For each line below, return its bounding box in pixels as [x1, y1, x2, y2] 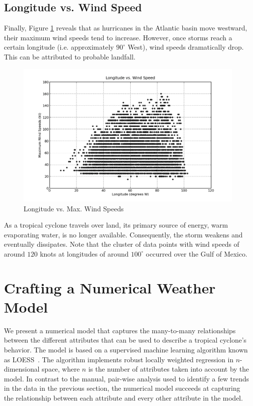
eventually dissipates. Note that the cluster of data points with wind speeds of [4, 239, 239, 249]
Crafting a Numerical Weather [4, 277, 216, 297]
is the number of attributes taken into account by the [88, 364, 249, 374]
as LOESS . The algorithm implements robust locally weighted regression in [4, 354, 234, 364]
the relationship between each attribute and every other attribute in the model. [4, 392, 243, 403]
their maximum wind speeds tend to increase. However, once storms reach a [4, 32, 232, 42]
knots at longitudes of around [40, 248, 129, 259]
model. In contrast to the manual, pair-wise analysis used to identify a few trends [4, 373, 249, 383]
